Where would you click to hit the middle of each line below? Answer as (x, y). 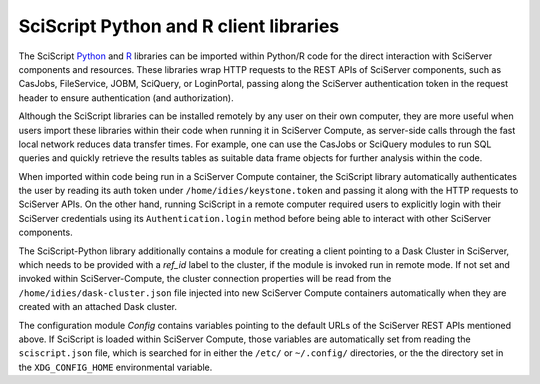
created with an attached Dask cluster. (97, 307)
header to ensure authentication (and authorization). (126, 97)
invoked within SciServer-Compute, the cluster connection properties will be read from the (205, 279)
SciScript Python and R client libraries (179, 26)
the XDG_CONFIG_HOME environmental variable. (115, 367)
